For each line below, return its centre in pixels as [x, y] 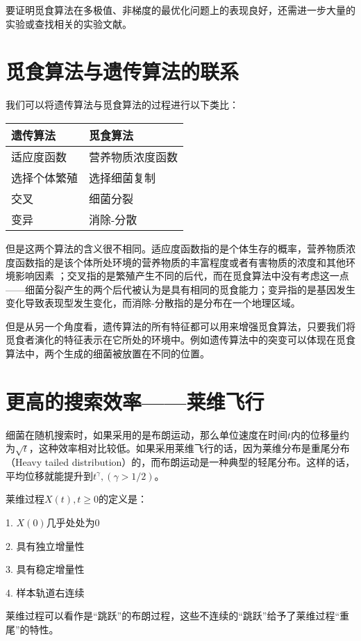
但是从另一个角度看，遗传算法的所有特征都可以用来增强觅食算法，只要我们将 [180, 326]
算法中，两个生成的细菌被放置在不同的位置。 [108, 354]
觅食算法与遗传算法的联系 [123, 71]
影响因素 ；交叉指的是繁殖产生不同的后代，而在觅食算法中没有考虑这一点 [182, 276]
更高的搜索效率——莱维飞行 [135, 401]
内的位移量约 [320, 434]
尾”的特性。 [32, 629]
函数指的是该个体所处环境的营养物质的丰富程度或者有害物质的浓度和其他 [180, 262]
